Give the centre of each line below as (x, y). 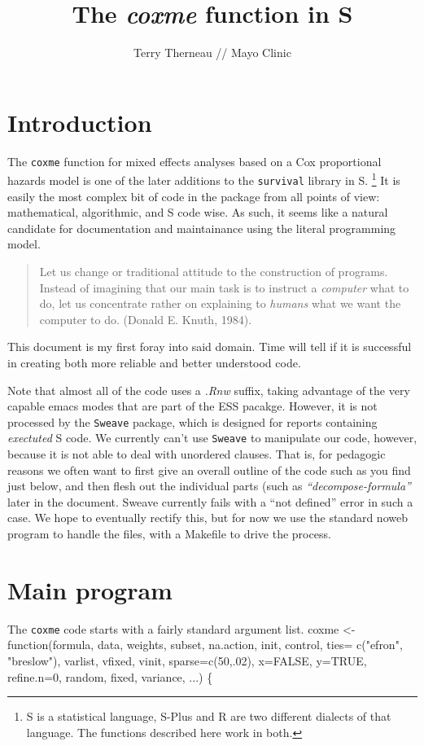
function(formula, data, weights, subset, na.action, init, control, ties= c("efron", (205, 645)
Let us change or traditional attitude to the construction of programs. (214, 271)
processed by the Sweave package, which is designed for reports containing (192, 421)
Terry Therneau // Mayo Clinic (212, 53)
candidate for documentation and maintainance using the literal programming (202, 228)
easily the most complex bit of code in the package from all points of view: (194, 196)
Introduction (80, 122)
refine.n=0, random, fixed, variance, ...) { (110, 676)
